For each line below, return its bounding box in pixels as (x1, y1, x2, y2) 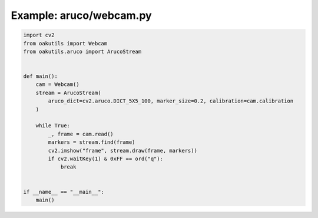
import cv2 (23, 32, 55, 38)
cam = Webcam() (35, 81, 79, 88)
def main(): (23, 73, 58, 80)
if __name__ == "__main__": (23, 189, 104, 195)
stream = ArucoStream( (35, 89, 101, 96)
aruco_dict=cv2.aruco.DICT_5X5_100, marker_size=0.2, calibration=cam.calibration (48, 98, 294, 104)
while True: (35, 123, 71, 129)
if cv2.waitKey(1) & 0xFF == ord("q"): (48, 156, 163, 162)
